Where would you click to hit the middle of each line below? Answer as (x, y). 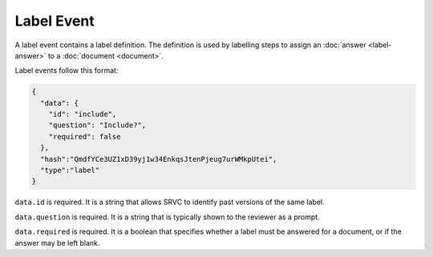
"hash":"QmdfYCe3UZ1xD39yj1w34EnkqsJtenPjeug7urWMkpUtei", (159, 159)
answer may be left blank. (57, 243)
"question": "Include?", (97, 125)
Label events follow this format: (67, 70)
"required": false (85, 137)
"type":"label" (70, 171)
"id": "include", (83, 114)
